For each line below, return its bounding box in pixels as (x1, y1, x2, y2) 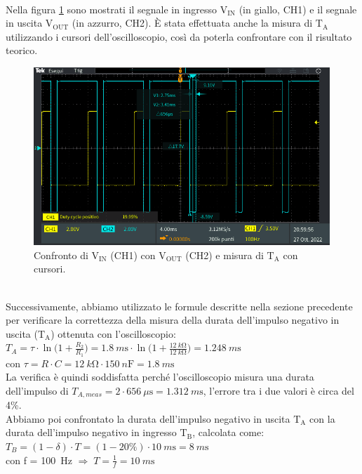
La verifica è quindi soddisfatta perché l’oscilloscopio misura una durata (6, 369, 314, 384)
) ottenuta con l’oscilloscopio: (51, 326, 176, 341)
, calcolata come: (192, 425, 264, 440)
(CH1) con (110, 247, 156, 262)
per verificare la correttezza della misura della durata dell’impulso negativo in (6, 312, 340, 327)
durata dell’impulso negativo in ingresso (6, 425, 177, 440)
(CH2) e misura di (185, 247, 264, 262)
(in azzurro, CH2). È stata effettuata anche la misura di (72, 15, 313, 30)
